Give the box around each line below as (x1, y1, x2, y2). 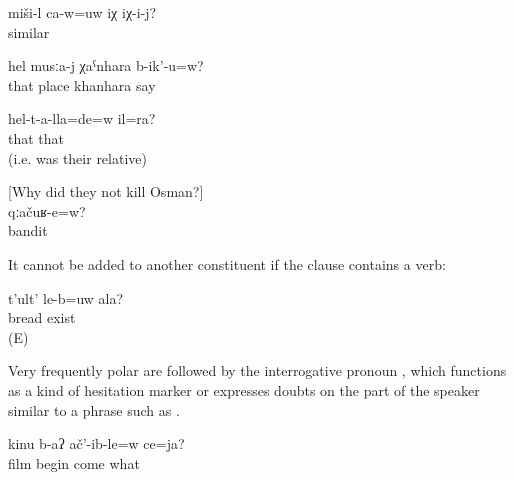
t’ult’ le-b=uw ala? (8, 287, 124, 308)
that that (8, 127, 65, 148)
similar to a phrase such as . (8, 399, 180, 420)
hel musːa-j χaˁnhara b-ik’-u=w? (8, 55, 204, 76)
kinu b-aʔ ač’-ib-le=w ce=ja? (8, 433, 185, 454)
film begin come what (8, 452, 140, 473)
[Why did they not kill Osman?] (8, 181, 204, 202)
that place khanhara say (8, 74, 156, 95)
